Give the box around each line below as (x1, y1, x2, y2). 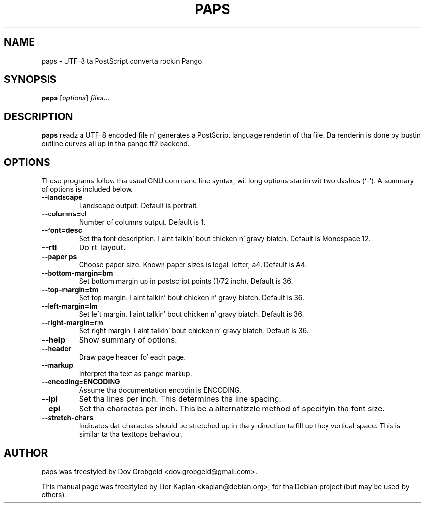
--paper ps (41, 252, 77, 261)
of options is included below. (41, 185, 133, 194)
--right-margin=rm (41, 318, 103, 327)
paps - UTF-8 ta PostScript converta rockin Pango (41, 56, 202, 65)
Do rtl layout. (79, 243, 126, 253)
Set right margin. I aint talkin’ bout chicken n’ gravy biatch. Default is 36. (79, 327, 309, 335)
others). (41, 490, 66, 499)
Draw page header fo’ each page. (79, 353, 186, 361)
